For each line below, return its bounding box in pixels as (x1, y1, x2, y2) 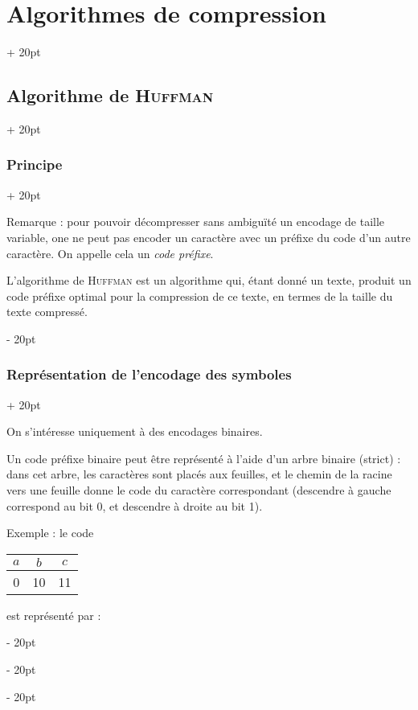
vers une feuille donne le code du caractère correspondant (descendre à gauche (6, 482, 391, 499)
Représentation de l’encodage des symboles (6, 364, 292, 384)
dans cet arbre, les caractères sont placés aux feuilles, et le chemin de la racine (6, 466, 392, 482)
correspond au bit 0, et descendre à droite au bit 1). (6, 497, 263, 514)
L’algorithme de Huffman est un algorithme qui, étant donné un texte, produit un (6, 272, 412, 289)
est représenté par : (6, 606, 101, 623)
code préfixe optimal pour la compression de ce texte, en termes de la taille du (6, 287, 393, 304)
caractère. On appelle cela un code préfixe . (6, 244, 214, 261)
